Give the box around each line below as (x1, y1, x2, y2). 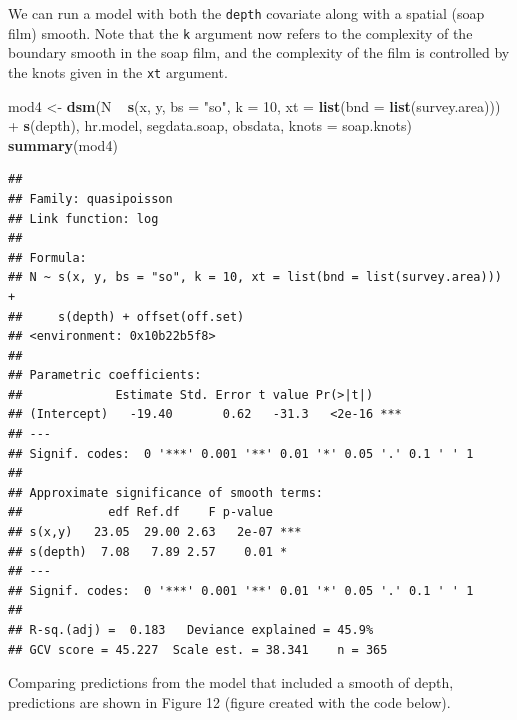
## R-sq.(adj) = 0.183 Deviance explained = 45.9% (8, 623, 374, 637)
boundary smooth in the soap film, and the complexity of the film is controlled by (8, 42, 510, 63)
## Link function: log (8, 211, 159, 226)
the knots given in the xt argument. (8, 61, 228, 82)
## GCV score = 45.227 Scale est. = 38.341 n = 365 (8, 642, 388, 657)
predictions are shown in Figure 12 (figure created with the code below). (8, 691, 451, 712)
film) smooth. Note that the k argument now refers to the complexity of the (8, 22, 473, 43)
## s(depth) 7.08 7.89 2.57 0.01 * (8, 544, 288, 559)
